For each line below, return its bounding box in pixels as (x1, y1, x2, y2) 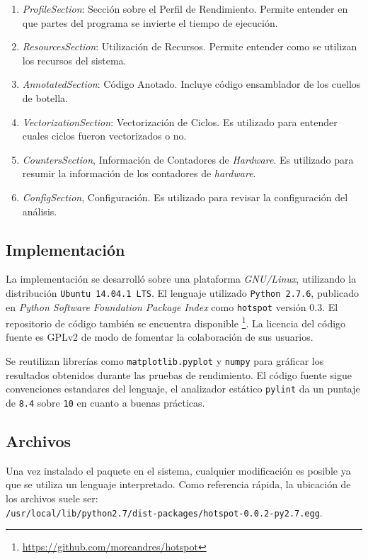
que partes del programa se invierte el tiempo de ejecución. (22, 15, 278, 30)
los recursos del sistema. (22, 52, 127, 67)
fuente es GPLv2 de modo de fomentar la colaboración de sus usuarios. (6, 329, 314, 344)
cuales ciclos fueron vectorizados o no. (22, 128, 187, 143)
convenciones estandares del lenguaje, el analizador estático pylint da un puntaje (6, 381, 360, 396)
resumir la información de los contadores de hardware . (22, 166, 256, 181)
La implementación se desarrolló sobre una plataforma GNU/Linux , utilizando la (6, 271, 357, 286)
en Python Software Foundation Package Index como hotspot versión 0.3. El (6, 299, 338, 314)
